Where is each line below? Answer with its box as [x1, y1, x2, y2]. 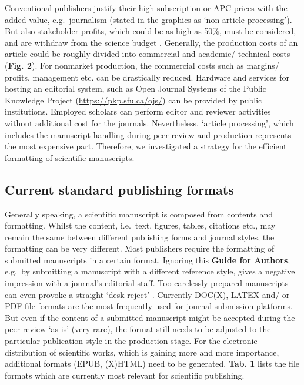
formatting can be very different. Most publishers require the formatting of [5, 242, 275, 255]
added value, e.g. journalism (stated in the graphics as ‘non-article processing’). [5, 13, 292, 25]
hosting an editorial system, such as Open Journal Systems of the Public [5, 82, 266, 95]
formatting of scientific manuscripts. [5, 151, 135, 163]
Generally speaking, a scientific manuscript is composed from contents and [5, 207, 273, 220]
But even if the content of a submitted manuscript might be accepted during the [5, 311, 295, 323]
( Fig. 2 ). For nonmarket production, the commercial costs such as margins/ [5, 59, 279, 71]
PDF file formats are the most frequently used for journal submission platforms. [5, 300, 293, 312]
